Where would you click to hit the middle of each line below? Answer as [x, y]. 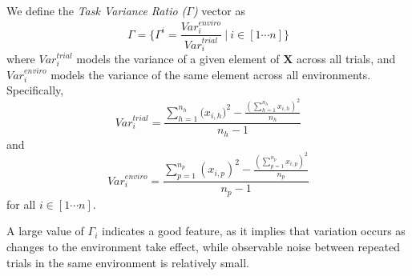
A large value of [45, 231]
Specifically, [35, 90]
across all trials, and [346, 59]
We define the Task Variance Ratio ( [97, 10]
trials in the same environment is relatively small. [128, 262]
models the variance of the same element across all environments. [211, 74]
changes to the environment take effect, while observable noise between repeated [204, 246]
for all [21, 204]
